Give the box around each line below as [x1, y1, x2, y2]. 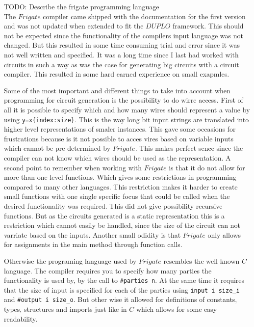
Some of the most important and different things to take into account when [4, 85, 230, 95]
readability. [4, 313, 38, 324]
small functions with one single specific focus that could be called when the [4, 191, 230, 201]
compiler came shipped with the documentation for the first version [43, 11, 246, 21]
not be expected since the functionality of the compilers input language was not [4, 30, 243, 40]
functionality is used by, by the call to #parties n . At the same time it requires [4, 275, 245, 285]
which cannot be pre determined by [4, 143, 111, 153]
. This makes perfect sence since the [135, 143, 243, 153]
